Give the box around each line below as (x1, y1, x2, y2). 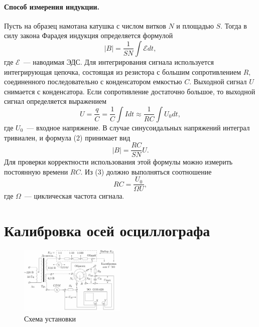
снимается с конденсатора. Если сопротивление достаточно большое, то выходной (4, 86, 255, 96)
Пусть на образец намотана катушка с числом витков (4, 20, 166, 31)
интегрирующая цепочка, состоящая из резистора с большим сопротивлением (4, 66, 241, 77)
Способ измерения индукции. (4, 1, 100, 12)
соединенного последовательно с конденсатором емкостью (4, 76, 182, 87)
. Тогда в (220, 20, 247, 31)
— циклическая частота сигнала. (24, 191, 124, 201)
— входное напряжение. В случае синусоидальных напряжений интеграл (27, 122, 250, 132)
